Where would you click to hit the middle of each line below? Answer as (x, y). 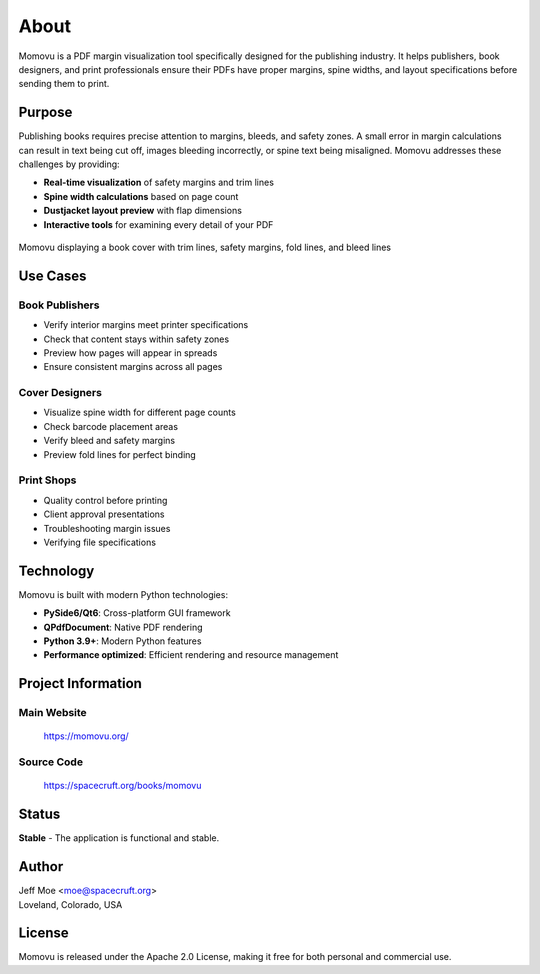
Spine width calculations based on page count (141, 196)
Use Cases (52, 275)
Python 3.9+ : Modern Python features (122, 641)
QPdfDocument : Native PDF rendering (123, 627)
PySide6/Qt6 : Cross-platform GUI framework (137, 613)
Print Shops (47, 480)
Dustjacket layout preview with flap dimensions (142, 211)
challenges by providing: (69, 164)
